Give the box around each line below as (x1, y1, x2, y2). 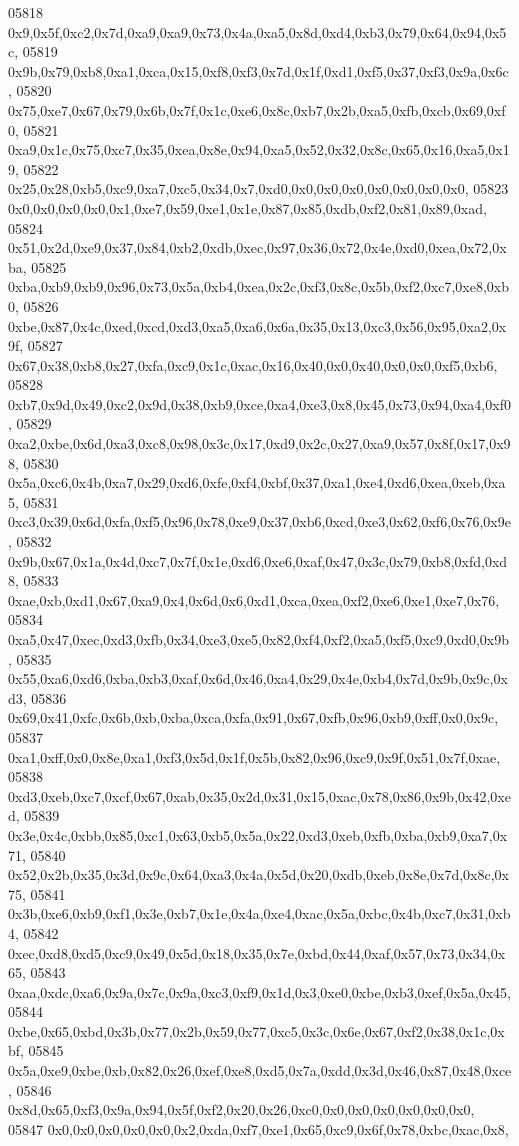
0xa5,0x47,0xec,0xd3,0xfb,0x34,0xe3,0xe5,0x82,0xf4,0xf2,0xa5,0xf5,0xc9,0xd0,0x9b (8, 629, 510, 649)
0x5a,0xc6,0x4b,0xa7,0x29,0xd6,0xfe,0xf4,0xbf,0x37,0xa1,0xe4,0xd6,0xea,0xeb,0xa (8, 472, 506, 493)
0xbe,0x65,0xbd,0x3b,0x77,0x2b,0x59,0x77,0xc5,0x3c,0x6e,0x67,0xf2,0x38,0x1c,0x (8, 1020, 505, 1041)
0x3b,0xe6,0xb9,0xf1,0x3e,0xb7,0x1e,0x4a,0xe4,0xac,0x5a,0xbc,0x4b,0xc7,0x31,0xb (8, 903, 511, 924)
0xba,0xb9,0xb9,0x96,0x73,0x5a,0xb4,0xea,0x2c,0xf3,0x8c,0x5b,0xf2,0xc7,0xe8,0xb (8, 276, 510, 297)
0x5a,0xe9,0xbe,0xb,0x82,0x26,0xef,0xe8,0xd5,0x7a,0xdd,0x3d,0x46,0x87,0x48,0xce (8, 1060, 512, 1081)
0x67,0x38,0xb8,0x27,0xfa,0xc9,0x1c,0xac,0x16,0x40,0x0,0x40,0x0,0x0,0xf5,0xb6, (8, 354, 498, 375)
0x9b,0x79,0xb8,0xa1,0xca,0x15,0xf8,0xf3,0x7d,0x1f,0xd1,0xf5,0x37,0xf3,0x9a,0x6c (8, 60, 509, 81)
